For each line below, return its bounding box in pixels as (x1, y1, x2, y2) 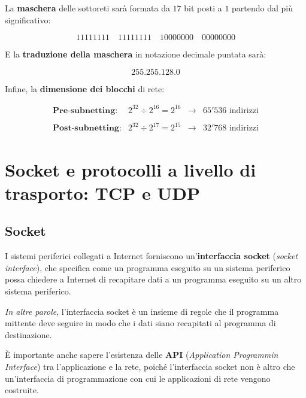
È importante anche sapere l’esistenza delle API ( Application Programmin (5, 348, 278, 361)
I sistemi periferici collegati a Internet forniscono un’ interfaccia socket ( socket (5, 250, 298, 262)
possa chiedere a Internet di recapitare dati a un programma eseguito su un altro (5, 273, 302, 285)
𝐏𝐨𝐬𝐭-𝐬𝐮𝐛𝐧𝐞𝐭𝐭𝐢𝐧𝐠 (53, 124, 119, 133)
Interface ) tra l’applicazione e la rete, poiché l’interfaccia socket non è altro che (5, 360, 295, 372)
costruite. (5, 384, 39, 396)
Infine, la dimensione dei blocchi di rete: (5, 82, 165, 95)
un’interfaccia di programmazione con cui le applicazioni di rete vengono (5, 372, 271, 384)
